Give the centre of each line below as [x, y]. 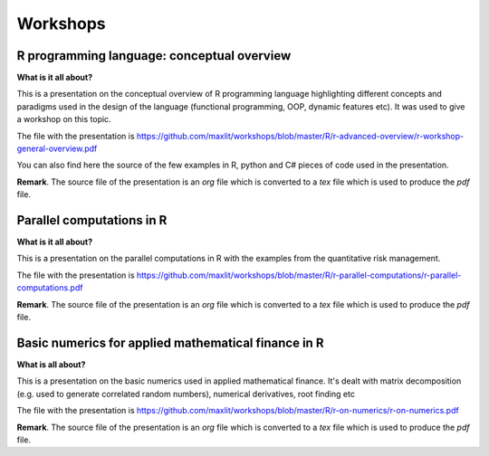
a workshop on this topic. [64, 119]
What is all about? [51, 364]
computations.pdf [50, 288]
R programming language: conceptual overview [154, 56]
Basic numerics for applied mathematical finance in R [170, 342]
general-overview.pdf [57, 148]
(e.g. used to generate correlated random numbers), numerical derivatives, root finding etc [186, 394]
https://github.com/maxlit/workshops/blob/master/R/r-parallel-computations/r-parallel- [299, 275]
